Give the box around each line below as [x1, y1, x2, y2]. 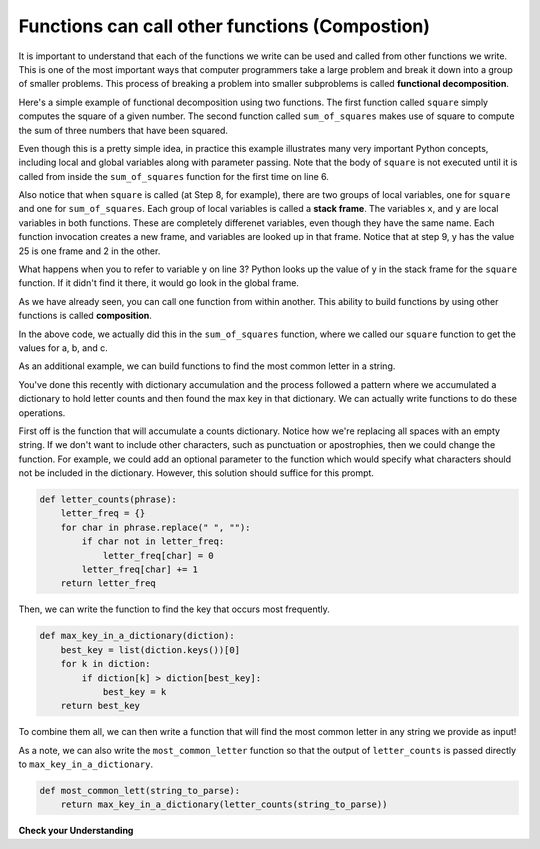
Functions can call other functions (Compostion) [18, 15, 430, 37]
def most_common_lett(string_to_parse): [39, 785, 240, 797]
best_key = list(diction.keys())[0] [60, 644, 240, 655]
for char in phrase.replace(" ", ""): [60, 521, 251, 533]
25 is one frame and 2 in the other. [18, 245, 161, 257]
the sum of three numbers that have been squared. [18, 124, 229, 136]
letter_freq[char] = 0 [102, 550, 214, 561]
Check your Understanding [18, 825, 134, 837]
